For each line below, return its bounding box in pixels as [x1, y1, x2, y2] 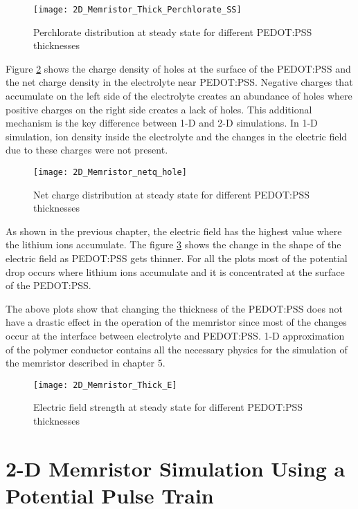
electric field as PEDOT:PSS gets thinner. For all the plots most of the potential [6, 251, 348, 266]
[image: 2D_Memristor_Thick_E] [33, 380, 177, 390]
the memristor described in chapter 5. [6, 355, 165, 370]
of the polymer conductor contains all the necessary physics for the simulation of [6, 342, 348, 356]
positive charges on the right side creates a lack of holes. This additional [6, 102, 312, 116]
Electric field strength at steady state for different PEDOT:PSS [33, 400, 303, 414]
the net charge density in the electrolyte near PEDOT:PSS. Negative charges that [6, 75, 353, 89]
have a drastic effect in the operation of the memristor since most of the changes [6, 315, 347, 329]
